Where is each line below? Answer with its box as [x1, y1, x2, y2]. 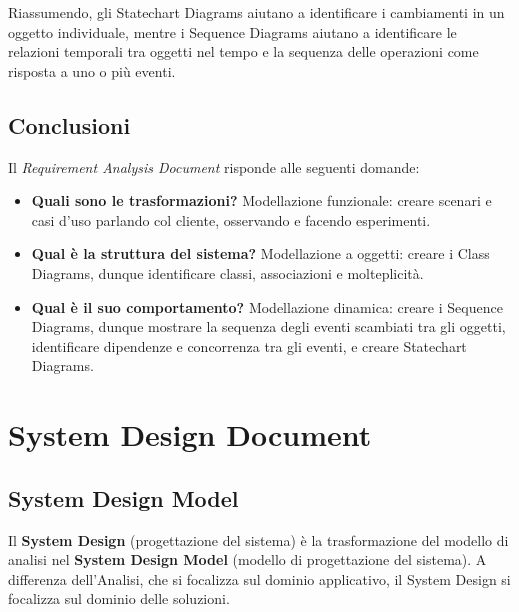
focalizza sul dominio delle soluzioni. [8, 588, 230, 609]
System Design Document [8, 414, 372, 455]
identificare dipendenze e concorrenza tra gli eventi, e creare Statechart [31, 335, 467, 356]
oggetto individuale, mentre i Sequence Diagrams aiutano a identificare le [8, 21, 457, 42]
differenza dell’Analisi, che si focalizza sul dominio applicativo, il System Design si [8, 568, 511, 589]
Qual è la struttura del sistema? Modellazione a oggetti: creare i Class [31, 243, 490, 264]
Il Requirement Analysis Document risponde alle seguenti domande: [8, 156, 420, 177]
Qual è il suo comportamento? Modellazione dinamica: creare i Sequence [31, 296, 503, 317]
